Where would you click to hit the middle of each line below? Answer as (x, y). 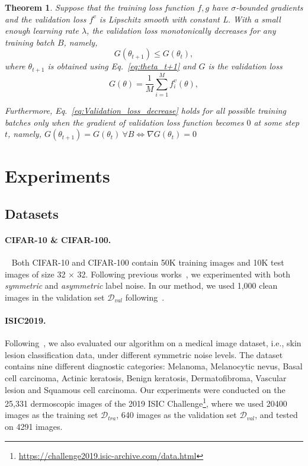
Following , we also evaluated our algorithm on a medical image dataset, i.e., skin (153, 343)
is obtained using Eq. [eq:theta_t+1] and (122, 66)
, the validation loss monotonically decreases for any (181, 31)
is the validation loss (245, 66)
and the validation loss (46, 19)
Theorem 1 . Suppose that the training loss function (100, 7)
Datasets (32, 213)
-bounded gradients (269, 7)
